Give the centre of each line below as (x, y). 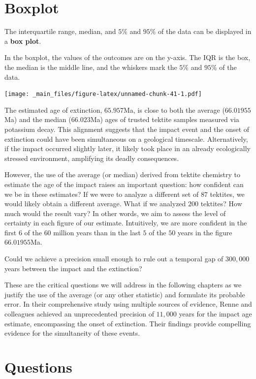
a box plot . (23, 41)
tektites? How (221, 204)
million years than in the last (97, 232)
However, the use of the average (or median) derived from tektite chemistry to (123, 174)
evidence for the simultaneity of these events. (72, 333)
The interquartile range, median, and (60, 31)
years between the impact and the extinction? (73, 268)
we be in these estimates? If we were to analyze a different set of (102, 194)
